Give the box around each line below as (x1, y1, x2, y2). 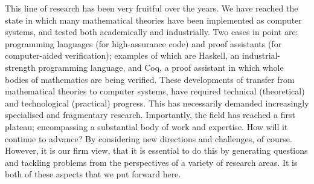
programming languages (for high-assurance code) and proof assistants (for (5, 37, 282, 50)
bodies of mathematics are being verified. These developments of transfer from (5, 73, 295, 85)
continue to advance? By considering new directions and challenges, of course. (5, 132, 292, 145)
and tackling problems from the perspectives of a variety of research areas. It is (5, 156, 298, 168)
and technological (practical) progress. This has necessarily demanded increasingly (5, 96, 309, 109)
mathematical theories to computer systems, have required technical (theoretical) (5, 85, 305, 97)
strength (5, 61, 36, 73)
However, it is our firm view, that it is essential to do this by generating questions (5, 144, 308, 157)
